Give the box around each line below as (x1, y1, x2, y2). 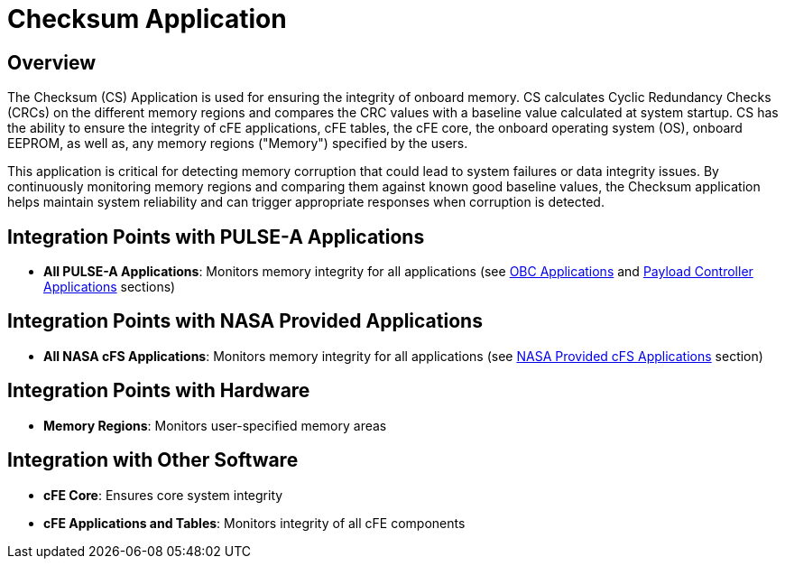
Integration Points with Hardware (7, 379, 310, 403)
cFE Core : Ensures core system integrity (43, 487, 283, 503)
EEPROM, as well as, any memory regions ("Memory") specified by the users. (7, 135, 468, 152)
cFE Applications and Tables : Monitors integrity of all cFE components (43, 515, 466, 531)
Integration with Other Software (7, 449, 299, 472)
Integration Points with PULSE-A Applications (7, 225, 425, 248)
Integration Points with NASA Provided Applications (7, 310, 483, 333)
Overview (7, 51, 97, 74)
